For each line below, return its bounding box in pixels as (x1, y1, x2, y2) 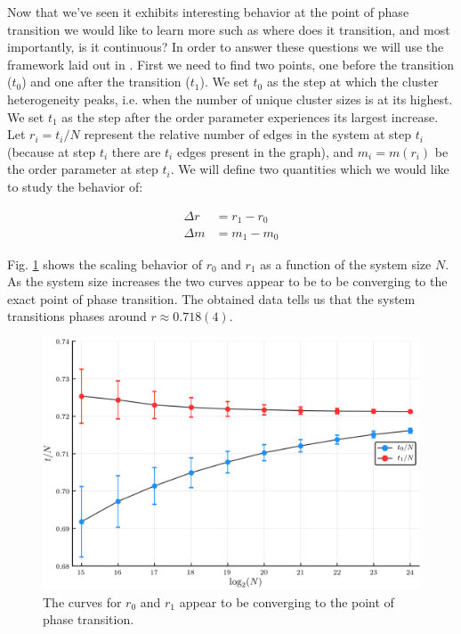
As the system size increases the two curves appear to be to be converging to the (7, 272, 448, 291)
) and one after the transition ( (21, 72, 190, 91)
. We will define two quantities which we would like (170, 160, 449, 178)
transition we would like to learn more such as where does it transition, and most (7, 20, 450, 38)
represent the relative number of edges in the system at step (84, 125, 411, 144)
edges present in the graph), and (176, 142, 354, 161)
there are (111, 142, 161, 161)
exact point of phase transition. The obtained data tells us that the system (7, 289, 416, 308)
